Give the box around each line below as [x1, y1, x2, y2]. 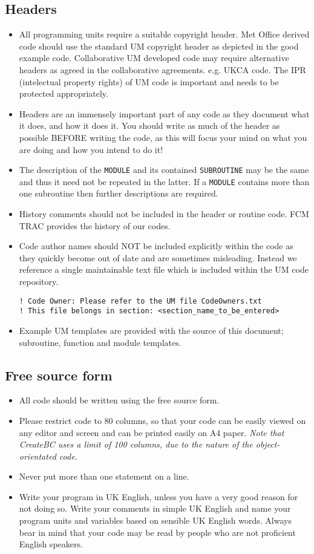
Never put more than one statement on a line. [19, 470, 189, 483]
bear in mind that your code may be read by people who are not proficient [19, 526, 296, 538]
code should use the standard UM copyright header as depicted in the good [19, 39, 299, 52]
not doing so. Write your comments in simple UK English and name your [19, 502, 291, 515]
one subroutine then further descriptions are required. [19, 187, 218, 200]
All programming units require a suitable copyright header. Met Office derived [19, 28, 310, 41]
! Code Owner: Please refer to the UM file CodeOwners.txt [19, 296, 262, 305]
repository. [19, 275, 59, 288]
